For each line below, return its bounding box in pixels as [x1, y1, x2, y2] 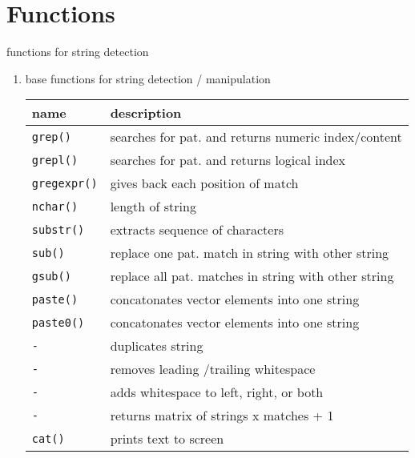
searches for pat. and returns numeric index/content [110, 127, 402, 147]
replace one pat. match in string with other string [110, 243, 389, 263]
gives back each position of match [110, 174, 299, 193]
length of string [110, 197, 196, 216]
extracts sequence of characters [110, 220, 284, 239]
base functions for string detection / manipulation [25, 70, 271, 86]
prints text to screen [110, 429, 224, 448]
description [110, 103, 182, 123]
